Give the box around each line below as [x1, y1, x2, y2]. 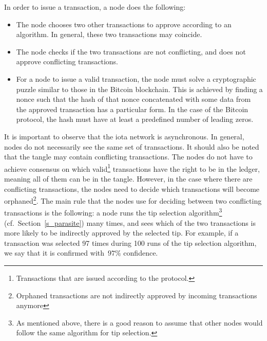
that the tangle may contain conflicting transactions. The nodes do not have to [4, 151, 253, 162]
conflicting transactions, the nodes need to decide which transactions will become [4, 183, 260, 194]
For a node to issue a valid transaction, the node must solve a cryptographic [16, 73, 256, 84]
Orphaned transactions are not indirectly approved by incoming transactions [16, 290, 257, 300]
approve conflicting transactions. [16, 56, 118, 67]
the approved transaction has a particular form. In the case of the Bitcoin [16, 103, 249, 114]
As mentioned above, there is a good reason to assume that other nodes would [16, 317, 263, 328]
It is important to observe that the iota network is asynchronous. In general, [4, 131, 244, 141]
